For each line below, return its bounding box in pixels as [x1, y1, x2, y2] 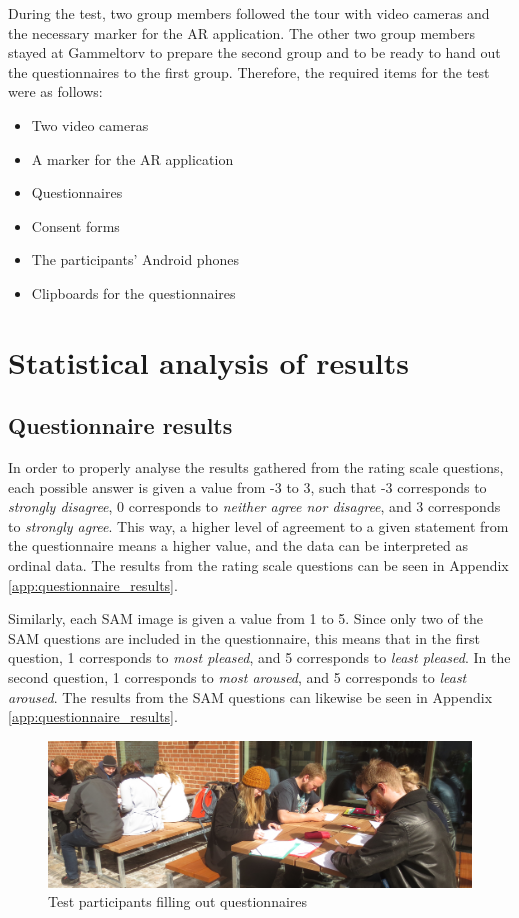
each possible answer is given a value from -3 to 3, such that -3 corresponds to [8, 476, 487, 497]
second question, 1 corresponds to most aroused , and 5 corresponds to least [8, 667, 467, 688]
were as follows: [8, 81, 103, 102]
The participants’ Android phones [31, 249, 239, 270]
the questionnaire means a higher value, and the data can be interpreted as [8, 535, 469, 556]
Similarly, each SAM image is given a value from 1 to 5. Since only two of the [8, 608, 483, 629]
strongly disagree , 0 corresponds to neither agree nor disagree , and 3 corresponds [8, 496, 501, 517]
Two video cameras [31, 114, 149, 135]
